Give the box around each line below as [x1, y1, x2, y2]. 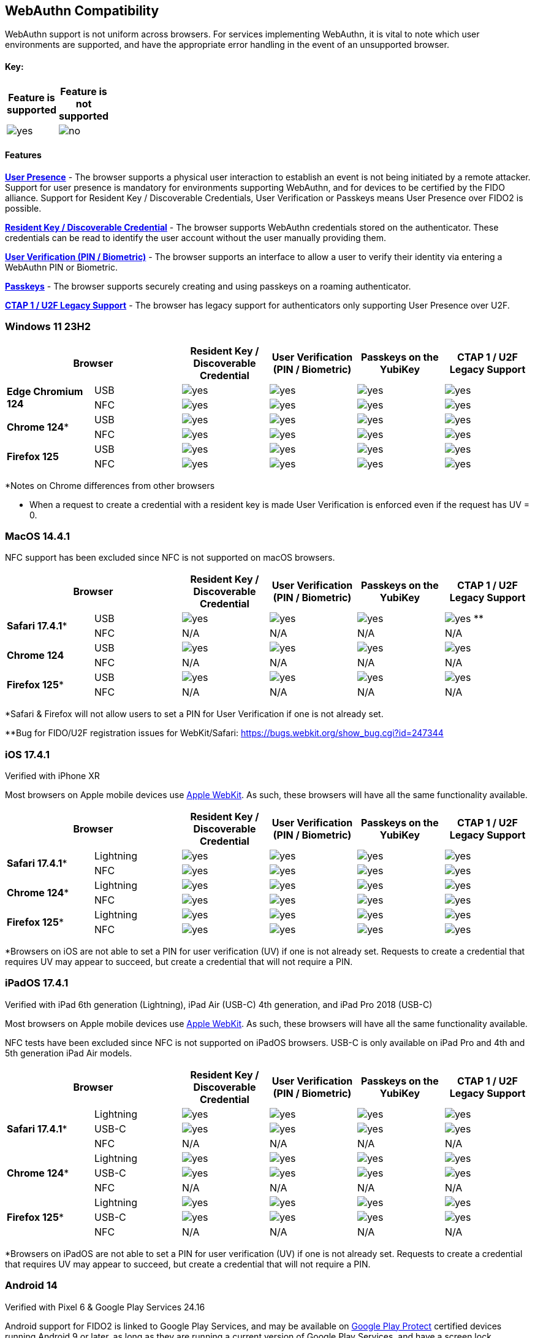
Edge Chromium [7, 385, 83, 398]
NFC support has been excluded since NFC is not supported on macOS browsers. [5, 552, 335, 563]
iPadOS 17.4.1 [5, 977, 69, 990]
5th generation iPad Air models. [5, 1047, 132, 1058]
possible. [5, 202, 42, 213]
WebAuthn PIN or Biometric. [5, 261, 118, 272]
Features [5, 150, 42, 161]
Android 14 [5, 1279, 58, 1292]
